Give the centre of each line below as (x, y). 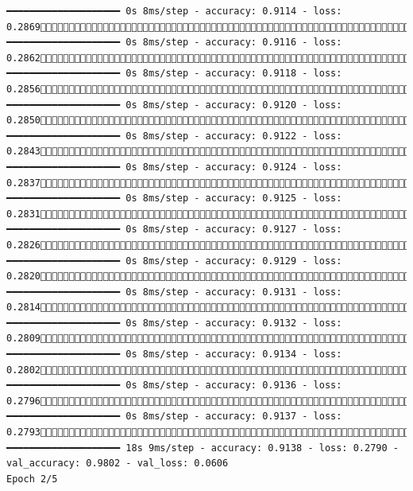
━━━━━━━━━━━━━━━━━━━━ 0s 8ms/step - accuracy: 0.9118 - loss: (174, 74)
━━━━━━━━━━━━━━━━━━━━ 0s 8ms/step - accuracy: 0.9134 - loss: (174, 355)
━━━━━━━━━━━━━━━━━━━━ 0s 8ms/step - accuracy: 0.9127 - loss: (174, 230)
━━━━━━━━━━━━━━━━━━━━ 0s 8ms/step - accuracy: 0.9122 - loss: (174, 136)
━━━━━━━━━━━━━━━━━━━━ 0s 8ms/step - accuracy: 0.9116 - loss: (174, 43)
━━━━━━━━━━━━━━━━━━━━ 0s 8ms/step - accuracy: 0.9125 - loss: (174, 199)
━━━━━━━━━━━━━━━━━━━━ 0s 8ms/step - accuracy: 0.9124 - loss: (174, 167)
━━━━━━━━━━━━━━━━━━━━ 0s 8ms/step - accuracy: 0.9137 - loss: (174, 417)
